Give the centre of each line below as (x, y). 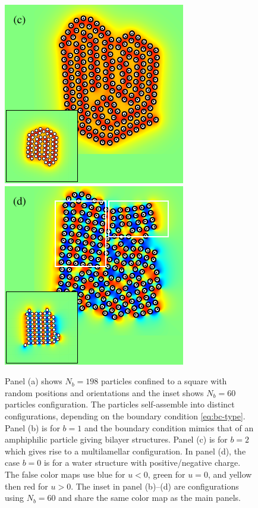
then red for (26, 486)
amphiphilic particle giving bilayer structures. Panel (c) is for (116, 439)
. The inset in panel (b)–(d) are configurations (155, 486)
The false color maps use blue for (65, 474)
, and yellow (230, 474)
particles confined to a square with (164, 381)
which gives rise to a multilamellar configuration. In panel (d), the (125, 451)
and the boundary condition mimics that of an (169, 427)
